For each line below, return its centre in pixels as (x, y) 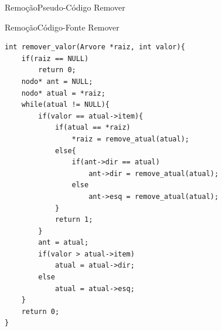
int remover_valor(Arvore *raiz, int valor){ (95, 47)
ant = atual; (64, 243)
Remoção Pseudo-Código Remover (65, 7)
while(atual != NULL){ (65, 105)
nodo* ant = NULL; (57, 81)
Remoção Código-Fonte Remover (62, 27)
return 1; (74, 220)
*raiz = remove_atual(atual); (130, 139)
